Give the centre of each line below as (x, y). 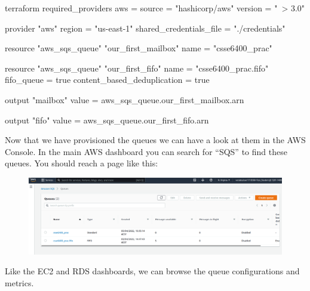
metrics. (19, 282)
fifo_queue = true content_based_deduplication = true (107, 80)
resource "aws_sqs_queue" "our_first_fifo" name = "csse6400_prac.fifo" (137, 68)
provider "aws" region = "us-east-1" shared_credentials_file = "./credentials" (145, 28)
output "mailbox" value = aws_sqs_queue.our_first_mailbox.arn (125, 99)
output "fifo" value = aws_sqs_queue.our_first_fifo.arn (107, 120)
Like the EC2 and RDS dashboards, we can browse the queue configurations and (152, 271)
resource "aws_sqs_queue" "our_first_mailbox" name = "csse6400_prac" (139, 48)
